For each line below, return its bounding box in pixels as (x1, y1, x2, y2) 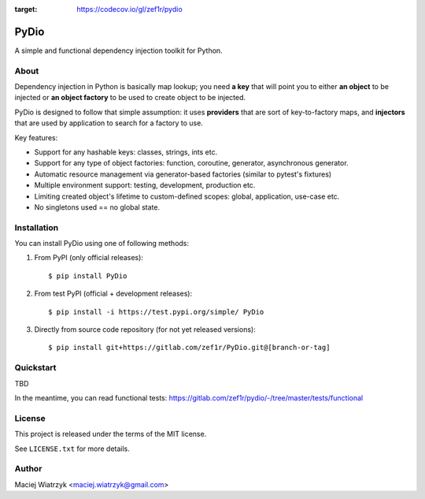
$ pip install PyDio (48, 271, 128, 280)
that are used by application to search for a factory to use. (14, 118, 204, 128)
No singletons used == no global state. (34, 202, 161, 212)
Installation (14, 222, 59, 233)
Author (14, 464, 42, 475)
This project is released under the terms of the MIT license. (14, 430, 207, 439)
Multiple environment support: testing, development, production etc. (34, 181, 256, 190)
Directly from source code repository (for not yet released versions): (34, 325, 256, 334)
